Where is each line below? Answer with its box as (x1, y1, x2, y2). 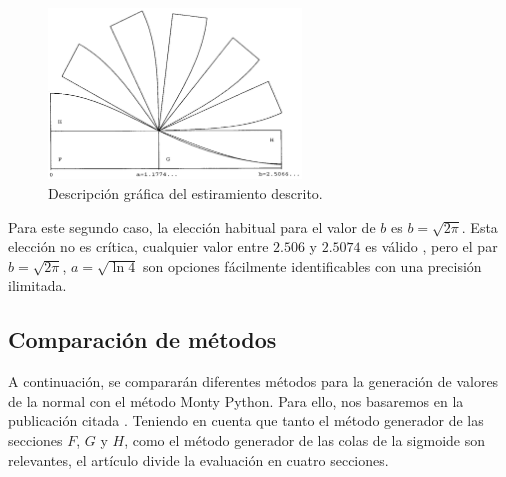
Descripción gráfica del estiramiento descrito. (48, 183, 323, 203)
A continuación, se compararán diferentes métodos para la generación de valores (8, 371, 499, 392)
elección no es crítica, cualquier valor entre (8, 236, 269, 257)
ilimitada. (8, 275, 67, 296)
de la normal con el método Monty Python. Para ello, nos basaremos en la (8, 390, 464, 411)
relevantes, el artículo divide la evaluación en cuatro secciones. (8, 449, 389, 470)
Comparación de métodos (8, 324, 277, 355)
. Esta (461, 216, 498, 237)
